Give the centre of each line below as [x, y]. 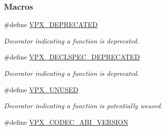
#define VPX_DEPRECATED [51, 24]
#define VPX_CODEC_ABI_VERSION [66, 122]
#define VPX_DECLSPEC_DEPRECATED [72, 57]
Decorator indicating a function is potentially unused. [83, 106]
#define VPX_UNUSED [41, 89]
